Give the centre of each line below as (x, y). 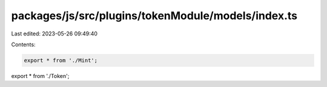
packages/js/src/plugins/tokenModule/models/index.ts (154, 16)
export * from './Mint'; (61, 60)
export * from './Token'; (40, 76)
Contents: (23, 44)
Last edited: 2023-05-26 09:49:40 (54, 34)
